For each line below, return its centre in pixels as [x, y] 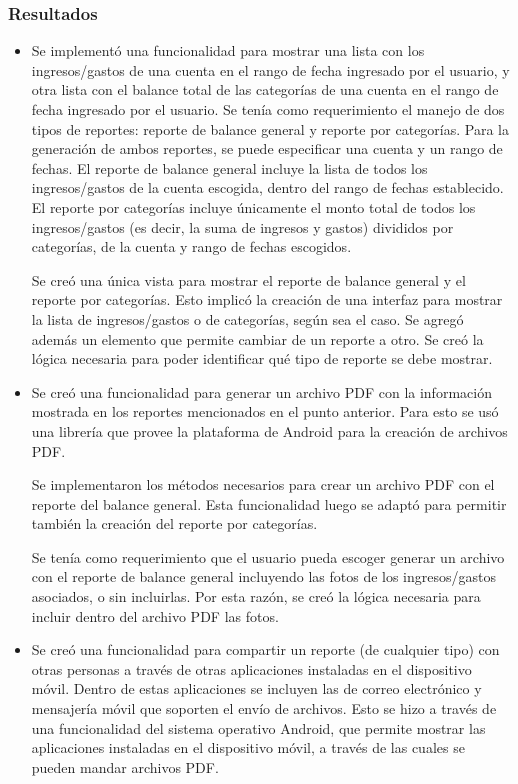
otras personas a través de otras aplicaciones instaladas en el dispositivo [251, 668]
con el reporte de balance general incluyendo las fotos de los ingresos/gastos [264, 576]
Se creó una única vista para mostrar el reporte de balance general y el [248, 279]
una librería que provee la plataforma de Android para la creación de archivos [269, 430]
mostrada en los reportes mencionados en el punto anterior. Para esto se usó [265, 411]
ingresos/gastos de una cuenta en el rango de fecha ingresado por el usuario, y [270, 69]
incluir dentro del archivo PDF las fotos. [155, 615]
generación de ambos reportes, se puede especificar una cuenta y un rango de [267, 148]
